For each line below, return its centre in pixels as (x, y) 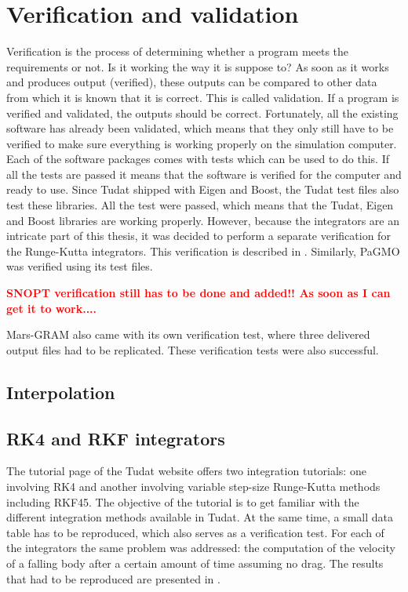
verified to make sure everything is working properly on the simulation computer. (202, 143)
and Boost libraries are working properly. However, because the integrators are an (203, 220)
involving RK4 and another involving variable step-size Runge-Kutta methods (193, 486)
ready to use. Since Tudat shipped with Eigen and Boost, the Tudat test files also (203, 189)
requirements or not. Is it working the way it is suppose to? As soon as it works (198, 66)
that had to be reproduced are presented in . (113, 578)
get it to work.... (52, 308)
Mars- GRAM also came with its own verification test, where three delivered (188, 334)
